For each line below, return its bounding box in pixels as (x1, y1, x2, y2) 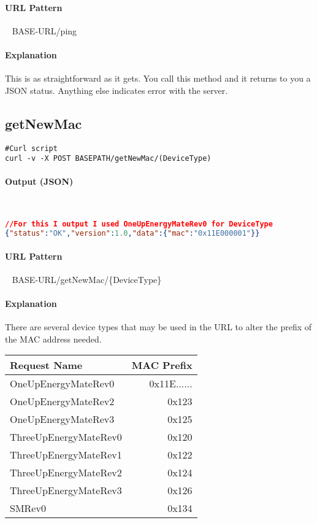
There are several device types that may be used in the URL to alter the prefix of (5, 320, 312, 333)
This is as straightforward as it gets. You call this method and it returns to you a (5, 72, 311, 85)
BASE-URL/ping (12, 24, 77, 37)
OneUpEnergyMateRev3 (10, 412, 115, 427)
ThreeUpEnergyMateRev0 (10, 430, 122, 444)
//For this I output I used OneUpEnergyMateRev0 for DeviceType (5, 220, 273, 229)
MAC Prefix (131, 358, 193, 373)
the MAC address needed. (5, 332, 102, 345)
